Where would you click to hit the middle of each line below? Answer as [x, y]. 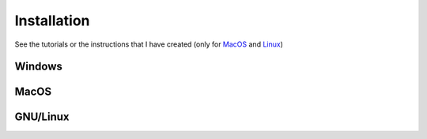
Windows [38, 67]
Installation [52, 21]
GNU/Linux [42, 117]
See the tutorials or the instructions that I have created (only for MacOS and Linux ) [149, 44]
